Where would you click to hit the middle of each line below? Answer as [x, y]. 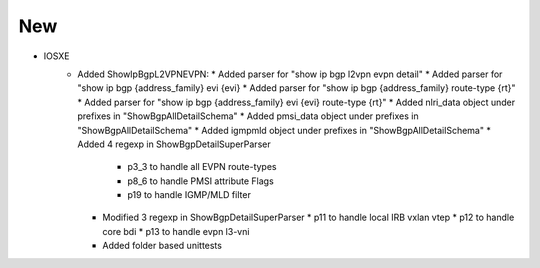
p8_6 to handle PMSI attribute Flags [200, 181]
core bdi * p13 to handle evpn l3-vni [176, 231]
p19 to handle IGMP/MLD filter [189, 195]
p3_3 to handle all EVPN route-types [202, 167]
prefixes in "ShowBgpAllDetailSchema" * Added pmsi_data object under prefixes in [248, 116]
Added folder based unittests [162, 246]
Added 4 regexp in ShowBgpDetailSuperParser [174, 144]
